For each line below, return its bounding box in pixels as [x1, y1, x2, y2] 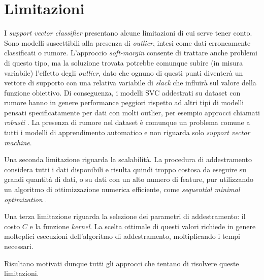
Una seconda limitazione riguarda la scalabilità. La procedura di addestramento [4, 154, 252, 165]
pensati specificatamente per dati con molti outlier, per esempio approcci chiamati [4, 107, 260, 117]
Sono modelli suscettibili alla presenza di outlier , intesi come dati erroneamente [4, 37, 251, 48]
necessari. [4, 241, 34, 251]
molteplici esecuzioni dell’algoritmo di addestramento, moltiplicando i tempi [4, 231, 240, 241]
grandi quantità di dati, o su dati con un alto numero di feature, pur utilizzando [4, 174, 254, 184]
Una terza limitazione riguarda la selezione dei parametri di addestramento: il [4, 211, 246, 222]
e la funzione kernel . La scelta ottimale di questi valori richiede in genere [29, 221, 256, 231]
